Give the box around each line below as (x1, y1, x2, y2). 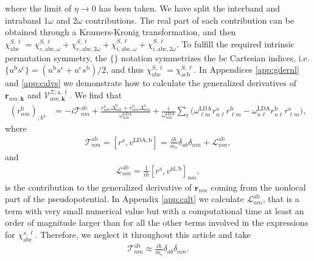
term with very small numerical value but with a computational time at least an (5, 204, 304, 217)
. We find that (69, 88, 122, 101)
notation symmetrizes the (121, 51, 216, 64)
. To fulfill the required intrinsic (176, 37, 295, 50)
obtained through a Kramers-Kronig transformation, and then (5, 25, 236, 38)
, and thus (106, 63, 144, 76)
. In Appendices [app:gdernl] (194, 63, 299, 76)
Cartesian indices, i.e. (229, 51, 310, 64)
